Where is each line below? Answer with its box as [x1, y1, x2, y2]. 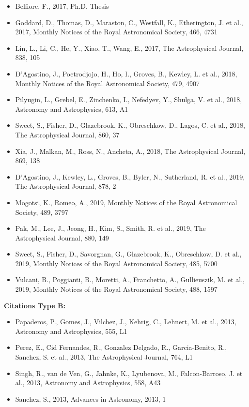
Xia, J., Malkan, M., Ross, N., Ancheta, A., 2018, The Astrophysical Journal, [15, 146, 246, 156]
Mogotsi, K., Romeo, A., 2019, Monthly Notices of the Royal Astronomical [15, 197, 237, 207]
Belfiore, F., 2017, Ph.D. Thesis [15, 1, 109, 11]
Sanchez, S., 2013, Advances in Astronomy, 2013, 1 [15, 393, 166, 404]
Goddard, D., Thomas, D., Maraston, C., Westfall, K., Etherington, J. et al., [15, 17, 243, 27]
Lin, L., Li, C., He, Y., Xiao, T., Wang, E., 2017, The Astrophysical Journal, [15, 43, 244, 53]
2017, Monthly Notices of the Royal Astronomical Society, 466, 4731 [15, 27, 218, 37]
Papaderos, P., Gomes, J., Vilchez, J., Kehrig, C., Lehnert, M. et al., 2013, [15, 317, 236, 327]
